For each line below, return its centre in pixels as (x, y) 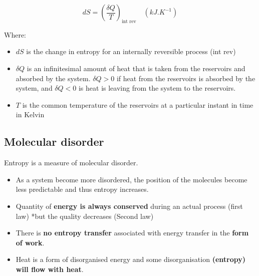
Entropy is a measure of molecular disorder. (71, 163)
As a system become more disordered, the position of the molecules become (132, 179)
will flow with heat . (50, 269)
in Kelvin (30, 114)
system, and (34, 88)
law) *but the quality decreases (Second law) (85, 216)
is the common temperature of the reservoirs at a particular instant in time (138, 104)
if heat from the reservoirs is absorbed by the (186, 78)
